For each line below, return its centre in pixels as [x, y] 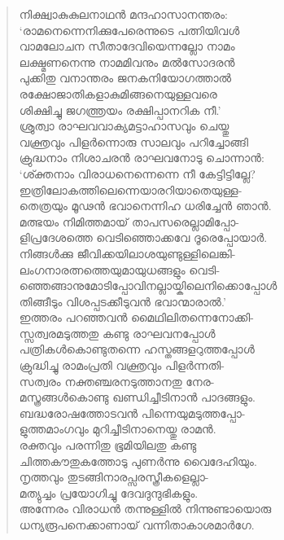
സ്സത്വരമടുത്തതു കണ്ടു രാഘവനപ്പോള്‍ [117, 333]
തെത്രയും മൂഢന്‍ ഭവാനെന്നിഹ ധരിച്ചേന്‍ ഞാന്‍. [145, 206]
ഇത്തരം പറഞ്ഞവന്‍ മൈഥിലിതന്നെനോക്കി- [136, 317]
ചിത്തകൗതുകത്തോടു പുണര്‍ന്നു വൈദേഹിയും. [138, 461]
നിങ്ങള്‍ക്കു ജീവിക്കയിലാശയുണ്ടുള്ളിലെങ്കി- [127, 253]
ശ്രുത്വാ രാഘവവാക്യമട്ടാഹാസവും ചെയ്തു [124, 126]
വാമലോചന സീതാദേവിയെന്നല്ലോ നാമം [127, 46]
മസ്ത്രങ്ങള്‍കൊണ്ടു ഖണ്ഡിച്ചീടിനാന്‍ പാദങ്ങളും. [137, 397]
